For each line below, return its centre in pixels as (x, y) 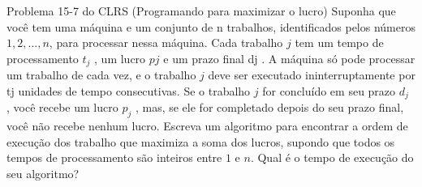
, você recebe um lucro (62, 107)
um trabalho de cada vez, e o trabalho (101, 75)
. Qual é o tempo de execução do (332, 157)
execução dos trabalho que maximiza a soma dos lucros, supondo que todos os (201, 141)
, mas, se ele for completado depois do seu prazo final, (269, 107)
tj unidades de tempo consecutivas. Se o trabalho (129, 90)
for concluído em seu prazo (329, 90)
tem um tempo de (339, 42)
